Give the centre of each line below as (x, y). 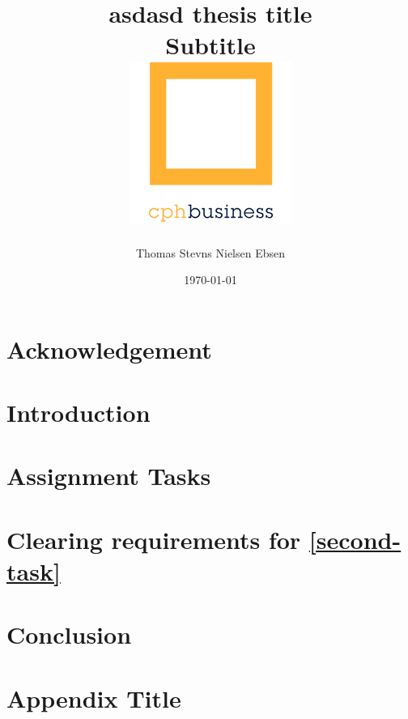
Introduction (79, 413)
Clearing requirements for (154, 539)
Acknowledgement (109, 349)
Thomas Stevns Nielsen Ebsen (210, 252)
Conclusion (69, 634)
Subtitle (210, 45)
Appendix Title (94, 698)
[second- (355, 539)
